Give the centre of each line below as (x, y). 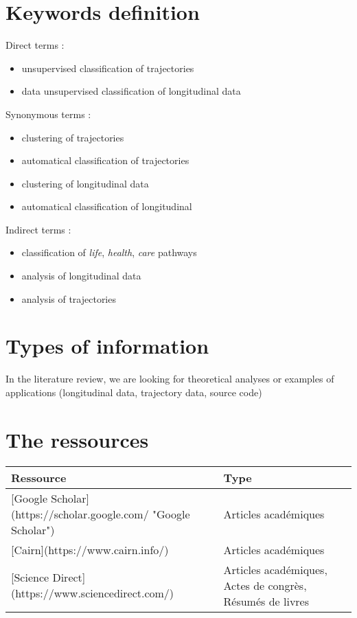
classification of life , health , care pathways (109, 252)
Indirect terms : (38, 229)
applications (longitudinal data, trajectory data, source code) (134, 392)
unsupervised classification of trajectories (108, 68)
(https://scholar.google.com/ (80, 514)
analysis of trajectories (69, 298)
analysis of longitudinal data (81, 276)
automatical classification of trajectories (105, 160)
